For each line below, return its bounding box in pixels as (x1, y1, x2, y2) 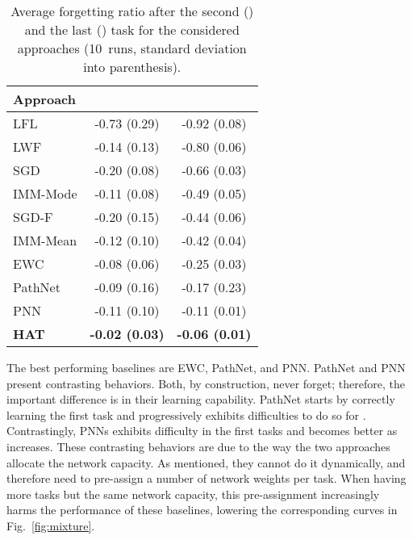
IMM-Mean (13, 231, 77, 249)
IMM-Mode (13, 184, 77, 203)
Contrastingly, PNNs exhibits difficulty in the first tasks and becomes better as (6, 422, 398, 439)
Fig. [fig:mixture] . (6, 517, 95, 534)
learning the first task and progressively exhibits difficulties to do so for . (6, 406, 366, 423)
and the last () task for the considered (24, 20, 240, 39)
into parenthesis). (83, 57, 181, 76)
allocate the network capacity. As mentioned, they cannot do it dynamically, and (6, 454, 406, 471)
